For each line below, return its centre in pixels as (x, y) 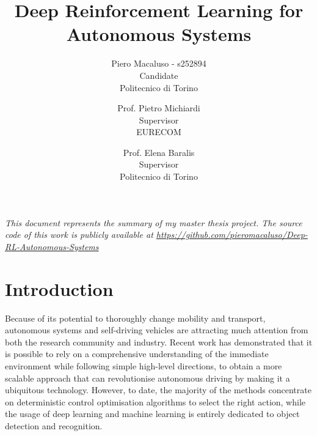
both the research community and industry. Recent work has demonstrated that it (159, 342)
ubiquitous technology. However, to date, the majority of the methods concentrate (158, 390)
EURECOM (159, 132)
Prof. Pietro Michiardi (159, 108)
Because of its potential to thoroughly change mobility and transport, (135, 318)
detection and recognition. (54, 425)
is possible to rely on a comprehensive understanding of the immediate (137, 354)
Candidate (159, 75)
